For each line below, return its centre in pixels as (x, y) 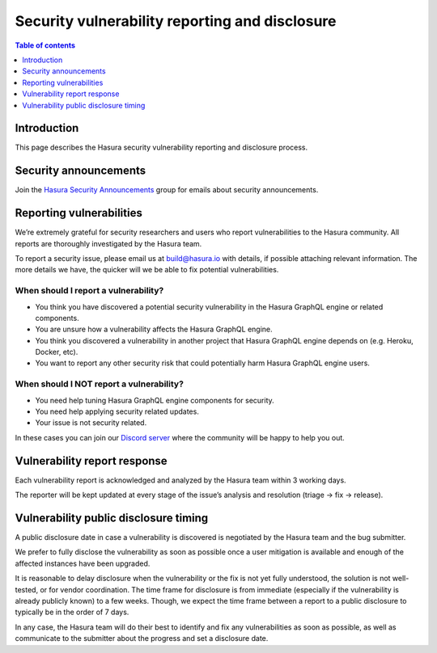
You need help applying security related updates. (117, 411)
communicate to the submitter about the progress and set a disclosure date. (142, 638)
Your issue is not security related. (91, 423)
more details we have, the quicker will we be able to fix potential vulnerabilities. (147, 270)
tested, (27, 589)
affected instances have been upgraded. (83, 563)
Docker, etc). (57, 352)
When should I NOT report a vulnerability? (99, 384)
